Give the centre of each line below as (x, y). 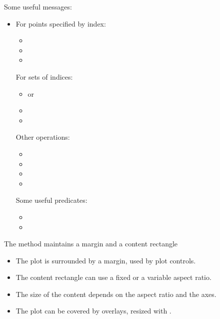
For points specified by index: (61, 23)
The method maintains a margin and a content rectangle (91, 244)
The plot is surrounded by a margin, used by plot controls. (106, 260)
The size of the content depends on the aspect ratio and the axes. (116, 294)
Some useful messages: (38, 7)
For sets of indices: (44, 76)
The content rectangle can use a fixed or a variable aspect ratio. (113, 277)
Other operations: (43, 137)
